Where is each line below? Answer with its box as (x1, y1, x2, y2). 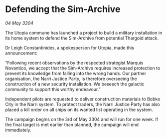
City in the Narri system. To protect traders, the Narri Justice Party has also (5, 101, 161, 107)
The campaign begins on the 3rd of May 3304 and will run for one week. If (5, 116, 159, 122)
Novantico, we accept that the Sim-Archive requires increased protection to (5, 65, 161, 71)
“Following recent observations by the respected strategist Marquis (5, 59, 144, 65)
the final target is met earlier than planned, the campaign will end (5, 121, 139, 127)
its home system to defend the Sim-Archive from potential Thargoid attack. (5, 35, 159, 41)
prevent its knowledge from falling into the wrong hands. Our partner (5, 70, 147, 76)
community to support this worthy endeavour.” (5, 86, 101, 92)
